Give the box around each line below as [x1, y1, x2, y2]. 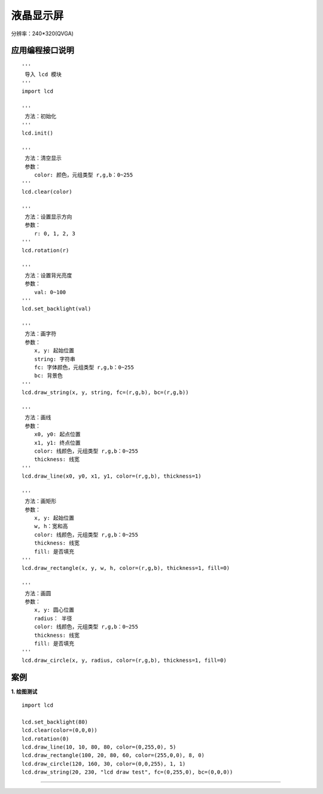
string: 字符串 [33, 356, 76, 362]
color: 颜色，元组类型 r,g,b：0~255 [33, 172, 133, 179]
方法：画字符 [25, 331, 57, 337]
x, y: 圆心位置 [33, 607, 75, 613]
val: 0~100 [33, 289, 66, 295]
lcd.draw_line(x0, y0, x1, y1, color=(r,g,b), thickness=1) [22, 473, 202, 480]
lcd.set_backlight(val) [22, 306, 92, 312]
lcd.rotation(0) [22, 735, 69, 742]
